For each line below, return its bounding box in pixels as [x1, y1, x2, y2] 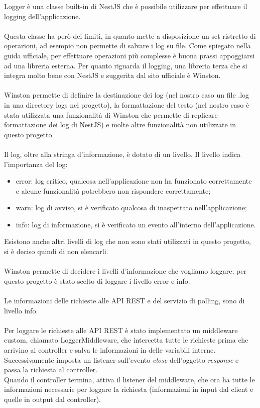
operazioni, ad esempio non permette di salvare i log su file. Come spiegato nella [4, 40, 251, 51]
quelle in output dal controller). [4, 393, 101, 404]
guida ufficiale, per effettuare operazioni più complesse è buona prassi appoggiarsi [4, 50, 255, 60]
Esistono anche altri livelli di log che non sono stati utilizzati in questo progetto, [4, 236, 251, 247]
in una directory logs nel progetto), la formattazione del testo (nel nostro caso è [4, 99, 249, 110]
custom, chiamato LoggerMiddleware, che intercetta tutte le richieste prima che [4, 335, 248, 345]
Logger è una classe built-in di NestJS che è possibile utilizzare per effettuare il [4, 1, 247, 11]
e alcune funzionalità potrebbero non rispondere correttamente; [16, 185, 211, 196]
